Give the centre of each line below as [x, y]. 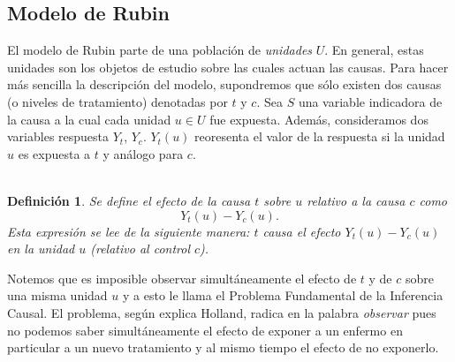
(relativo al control [140, 249]
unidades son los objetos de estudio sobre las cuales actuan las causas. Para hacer [228, 67]
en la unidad [41, 249]
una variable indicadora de [370, 101]
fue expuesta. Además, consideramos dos [319, 119]
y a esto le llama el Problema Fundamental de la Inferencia [283, 295]
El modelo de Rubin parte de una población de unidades [160, 50]
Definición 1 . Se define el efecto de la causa [129, 200]
